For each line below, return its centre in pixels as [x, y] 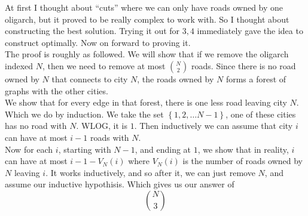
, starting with [85, 149]
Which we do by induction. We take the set [84, 114]
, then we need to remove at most [104, 65]
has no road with [36, 126]
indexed [19, 65]
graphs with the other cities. [57, 90]
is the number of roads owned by [243, 161]
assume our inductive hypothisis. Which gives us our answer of [120, 184]
